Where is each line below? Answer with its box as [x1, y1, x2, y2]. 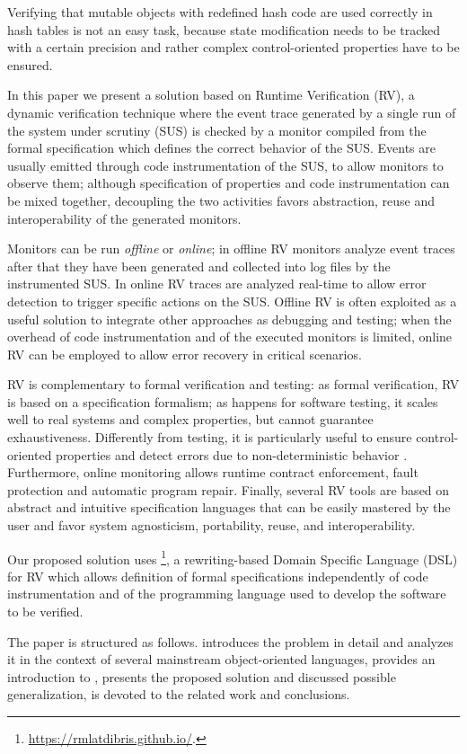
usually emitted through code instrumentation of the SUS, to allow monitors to [7, 155, 444, 174]
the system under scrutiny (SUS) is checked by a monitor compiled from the [7, 120, 427, 139]
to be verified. [7, 602, 84, 621]
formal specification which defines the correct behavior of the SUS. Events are [7, 138, 436, 157]
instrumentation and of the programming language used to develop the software [7, 584, 446, 603]
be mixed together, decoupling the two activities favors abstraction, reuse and [7, 191, 436, 209]
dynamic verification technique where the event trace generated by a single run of [7, 102, 456, 121]
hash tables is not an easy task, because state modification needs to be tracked [7, 20, 441, 39]
